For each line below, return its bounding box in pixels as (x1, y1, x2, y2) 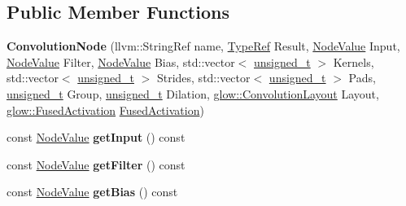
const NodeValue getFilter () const (7, 156, 186, 173)
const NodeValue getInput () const (7, 129, 186, 146)
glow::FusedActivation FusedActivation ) (7, 101, 204, 118)
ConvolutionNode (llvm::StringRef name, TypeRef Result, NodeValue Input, (7, 37, 400, 55)
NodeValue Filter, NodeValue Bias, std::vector (7, 53, 235, 70)
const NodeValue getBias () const (7, 183, 178, 200)
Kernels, (333, 53, 374, 70)
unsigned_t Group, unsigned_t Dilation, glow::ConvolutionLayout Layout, (7, 85, 379, 102)
